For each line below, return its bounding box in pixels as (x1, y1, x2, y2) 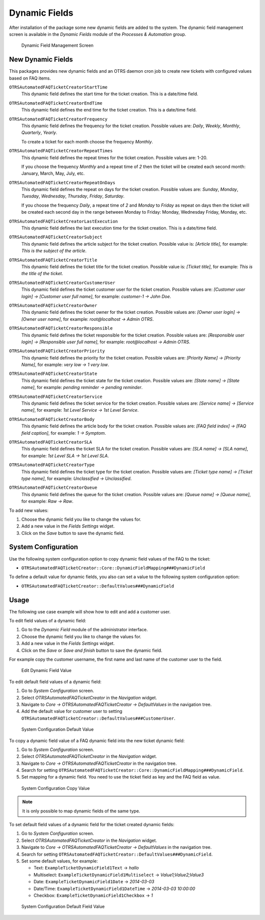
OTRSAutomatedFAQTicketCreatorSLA (9, 439, 92, 445)
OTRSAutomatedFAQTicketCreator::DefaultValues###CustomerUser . (21, 715, 176, 721)
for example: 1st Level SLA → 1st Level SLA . (21, 452, 109, 459)
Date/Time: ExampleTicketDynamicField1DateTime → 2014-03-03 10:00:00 (33, 886, 196, 892)
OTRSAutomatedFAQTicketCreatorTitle (9, 257, 98, 263)
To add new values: (9, 507, 49, 513)
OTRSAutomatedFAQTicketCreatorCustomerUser (9, 280, 115, 285)
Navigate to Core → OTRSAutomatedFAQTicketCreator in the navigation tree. (21, 760, 177, 766)
